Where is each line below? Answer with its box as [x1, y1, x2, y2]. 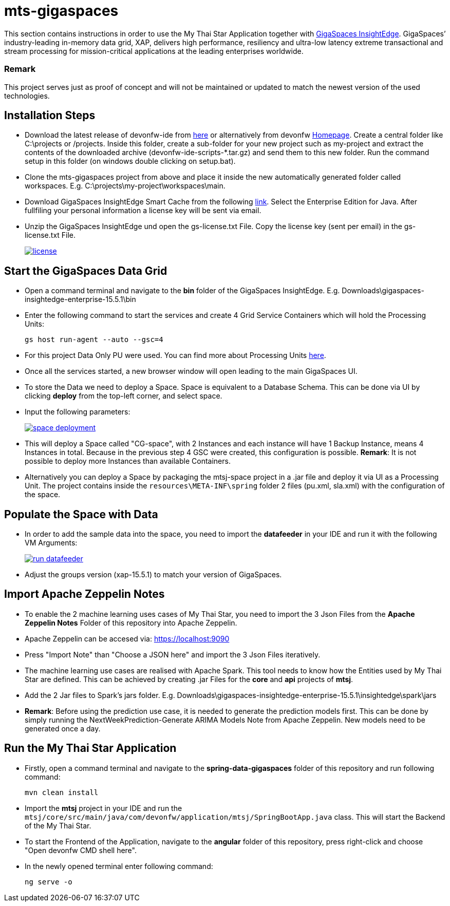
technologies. [4, 91, 50, 100]
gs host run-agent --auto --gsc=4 [25, 335, 163, 344]
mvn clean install [25, 788, 99, 797]
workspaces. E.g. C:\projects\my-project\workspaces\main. [25, 181, 226, 191]
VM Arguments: [25, 538, 78, 548]
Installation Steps [4, 108, 96, 122]
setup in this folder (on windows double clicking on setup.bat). [25, 157, 236, 166]
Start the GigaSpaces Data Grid [4, 264, 167, 277]
